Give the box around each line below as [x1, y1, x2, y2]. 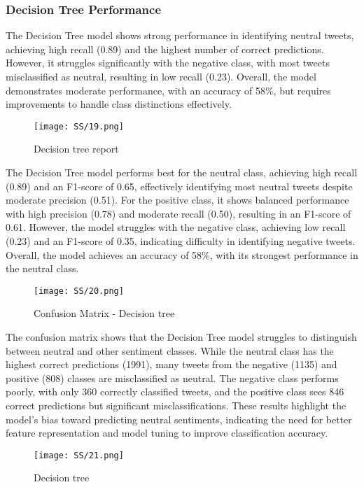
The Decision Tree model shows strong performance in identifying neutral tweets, [6, 28, 354, 43]
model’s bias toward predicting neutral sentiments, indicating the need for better [6, 411, 352, 426]
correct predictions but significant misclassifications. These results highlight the [6, 398, 346, 412]
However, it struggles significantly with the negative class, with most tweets [6, 55, 330, 70]
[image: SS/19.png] [34, 121, 124, 132]
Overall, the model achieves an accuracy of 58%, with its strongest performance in [6, 247, 358, 262]
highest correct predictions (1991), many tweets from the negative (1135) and [6, 357, 337, 372]
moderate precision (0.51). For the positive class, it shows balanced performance [6, 192, 349, 207]
